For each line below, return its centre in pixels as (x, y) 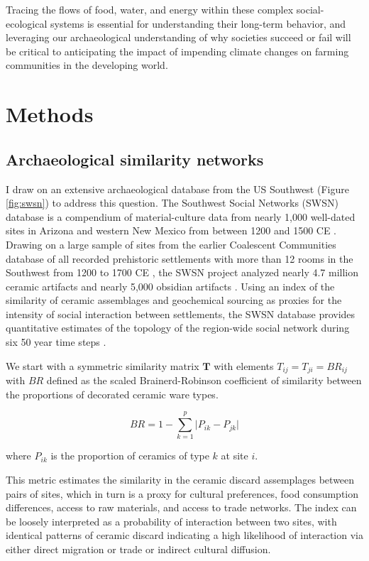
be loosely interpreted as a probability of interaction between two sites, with (171, 521)
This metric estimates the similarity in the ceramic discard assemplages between (180, 480)
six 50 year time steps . (56, 342)
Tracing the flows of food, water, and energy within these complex (150, 9)
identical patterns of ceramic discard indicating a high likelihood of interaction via (184, 535)
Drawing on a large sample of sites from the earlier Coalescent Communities (171, 244)
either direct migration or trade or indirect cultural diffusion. (138, 549)
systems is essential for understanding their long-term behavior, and (198, 23)
